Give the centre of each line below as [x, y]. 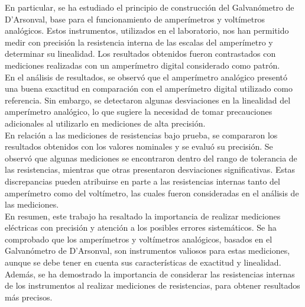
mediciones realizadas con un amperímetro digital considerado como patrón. [142, 65]
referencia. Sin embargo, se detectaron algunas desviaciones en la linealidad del [148, 100]
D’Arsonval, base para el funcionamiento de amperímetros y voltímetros [135, 19]
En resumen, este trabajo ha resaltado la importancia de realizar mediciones [143, 216]
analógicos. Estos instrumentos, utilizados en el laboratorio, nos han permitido [147, 30]
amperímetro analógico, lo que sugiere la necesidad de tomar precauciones [139, 112]
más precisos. [29, 297]
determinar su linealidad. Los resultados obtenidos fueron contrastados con [140, 54]
